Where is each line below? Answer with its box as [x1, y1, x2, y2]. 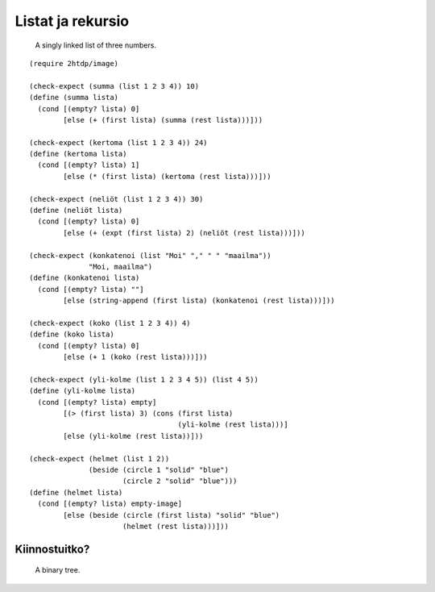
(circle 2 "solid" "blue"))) [122, 477, 238, 486]
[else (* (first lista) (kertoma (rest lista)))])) [63, 172, 271, 181]
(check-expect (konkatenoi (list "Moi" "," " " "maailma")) [29, 251, 271, 260]
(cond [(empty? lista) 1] [37, 161, 140, 169]
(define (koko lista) [29, 330, 114, 339]
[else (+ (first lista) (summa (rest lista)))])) [63, 115, 263, 124]
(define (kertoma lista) [29, 149, 127, 159]
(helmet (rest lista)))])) [122, 521, 230, 531]
